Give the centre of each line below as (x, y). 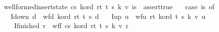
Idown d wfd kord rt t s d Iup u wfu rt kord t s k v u (108, 16)
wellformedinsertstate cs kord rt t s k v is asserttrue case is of (109, 6)
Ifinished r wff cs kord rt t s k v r (71, 25)
